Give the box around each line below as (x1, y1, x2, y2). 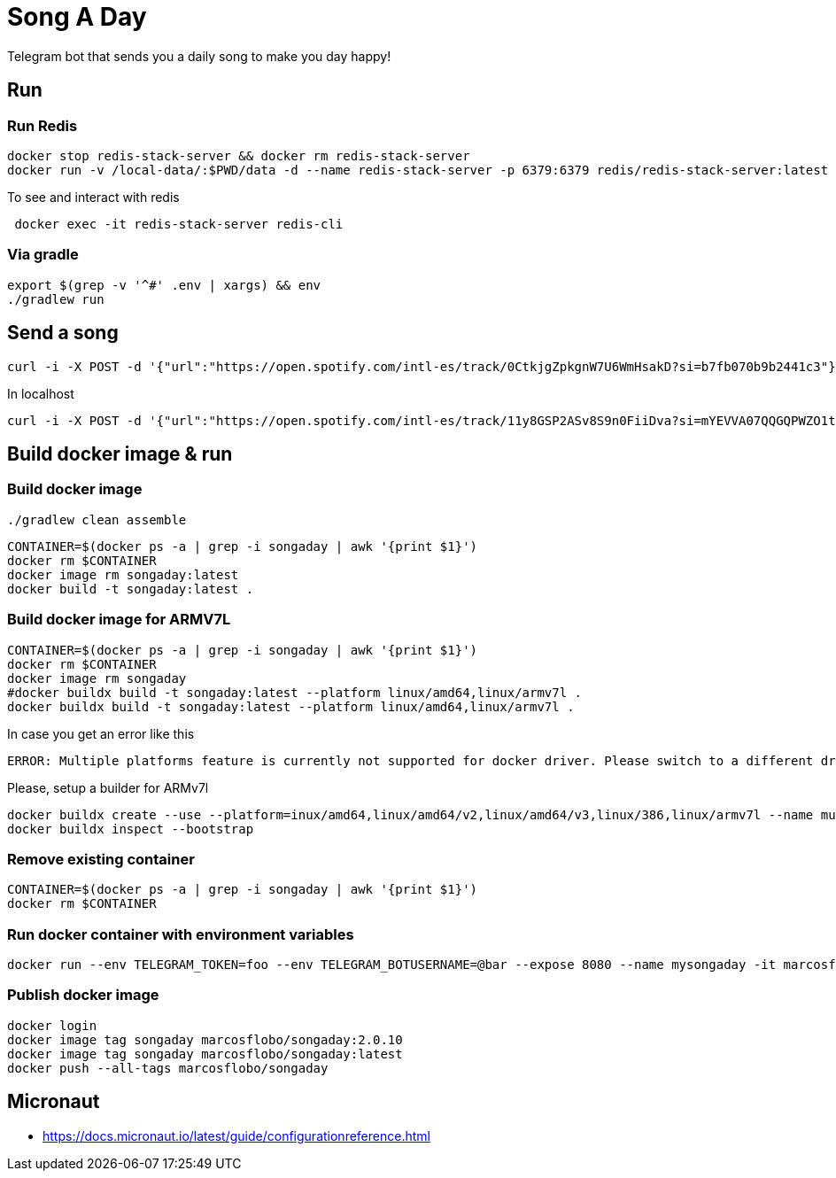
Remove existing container (7, 849, 195, 868)
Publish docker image (7, 986, 159, 1004)
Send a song (7, 322, 119, 345)
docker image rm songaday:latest (7, 567, 239, 582)
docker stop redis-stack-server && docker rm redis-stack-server (7, 148, 470, 163)
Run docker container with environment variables (7, 925, 354, 943)
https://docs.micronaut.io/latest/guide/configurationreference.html (43, 1128, 430, 1143)
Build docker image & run (7, 442, 233, 465)
